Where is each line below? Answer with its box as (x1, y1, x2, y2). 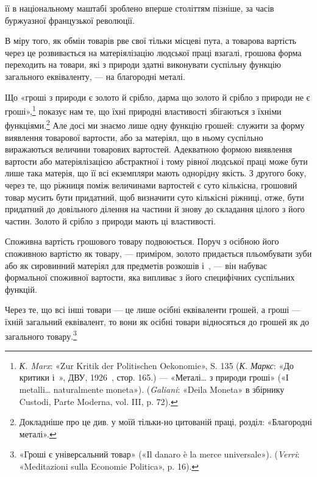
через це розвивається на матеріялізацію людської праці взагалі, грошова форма (5, 46, 302, 59)
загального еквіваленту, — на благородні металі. (5, 70, 185, 82)
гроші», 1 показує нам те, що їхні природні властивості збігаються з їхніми (5, 103, 282, 117)
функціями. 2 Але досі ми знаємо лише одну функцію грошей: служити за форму (5, 117, 305, 132)
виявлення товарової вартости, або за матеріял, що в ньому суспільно (5, 131, 263, 143)
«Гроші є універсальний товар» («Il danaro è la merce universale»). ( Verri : (19, 448, 300, 461)
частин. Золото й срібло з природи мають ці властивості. (5, 214, 216, 227)
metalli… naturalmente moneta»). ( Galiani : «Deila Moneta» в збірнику (19, 383, 285, 395)
